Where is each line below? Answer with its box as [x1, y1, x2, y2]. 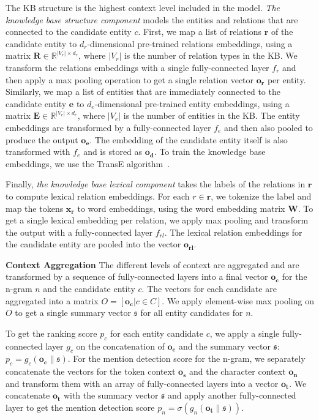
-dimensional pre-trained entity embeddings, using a [94, 97, 290, 110]
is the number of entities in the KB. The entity [123, 109, 300, 122]
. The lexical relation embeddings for [164, 225, 302, 238]
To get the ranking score [6, 326, 97, 339]
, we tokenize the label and [211, 189, 312, 202]
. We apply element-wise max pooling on [162, 294, 314, 307]
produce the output [6, 133, 78, 146]
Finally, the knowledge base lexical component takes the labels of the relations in [6, 178, 306, 190]
